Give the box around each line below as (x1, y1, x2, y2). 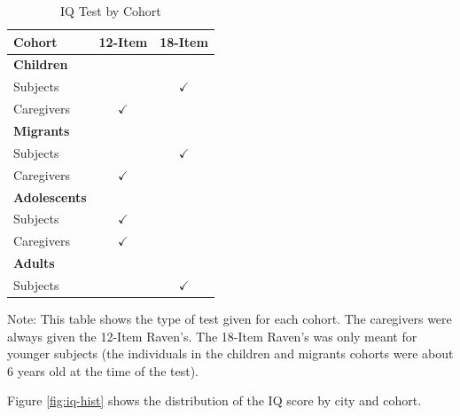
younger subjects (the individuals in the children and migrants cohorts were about (7, 344, 454, 363)
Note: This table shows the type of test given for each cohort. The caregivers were (7, 309, 452, 327)
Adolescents (13, 187, 87, 206)
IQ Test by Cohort (60, 2, 161, 20)
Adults (13, 254, 55, 272)
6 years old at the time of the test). (7, 361, 199, 380)
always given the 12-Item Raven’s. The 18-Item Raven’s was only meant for (7, 326, 417, 345)
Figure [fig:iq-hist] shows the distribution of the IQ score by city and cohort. (7, 391, 422, 410)
